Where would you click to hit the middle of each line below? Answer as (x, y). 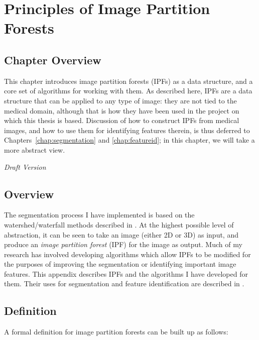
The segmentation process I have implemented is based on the (99, 215)
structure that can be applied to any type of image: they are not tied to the (120, 100)
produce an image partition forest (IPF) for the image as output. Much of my (123, 244)
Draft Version (25, 166)
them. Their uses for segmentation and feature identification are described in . (124, 284)
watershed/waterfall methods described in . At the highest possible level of (119, 224)
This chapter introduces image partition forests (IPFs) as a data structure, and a (128, 81)
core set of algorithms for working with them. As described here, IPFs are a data (128, 91)
